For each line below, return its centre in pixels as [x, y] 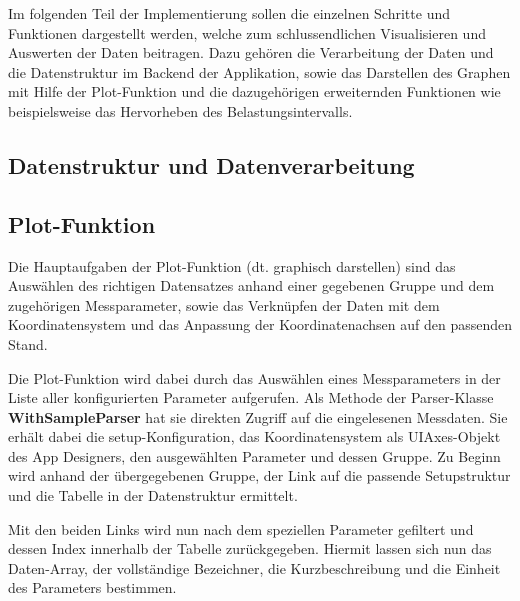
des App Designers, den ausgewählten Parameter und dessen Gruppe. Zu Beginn [254, 455]
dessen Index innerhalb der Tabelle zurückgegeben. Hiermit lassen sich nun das [250, 548]
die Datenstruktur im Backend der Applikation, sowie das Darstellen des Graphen [259, 71]
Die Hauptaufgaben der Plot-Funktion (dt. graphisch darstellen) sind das [232, 265]
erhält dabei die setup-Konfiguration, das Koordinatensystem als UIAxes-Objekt [254, 436]
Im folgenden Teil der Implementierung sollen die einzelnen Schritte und [229, 13]
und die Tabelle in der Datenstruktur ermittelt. [153, 495]
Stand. [28, 343]
